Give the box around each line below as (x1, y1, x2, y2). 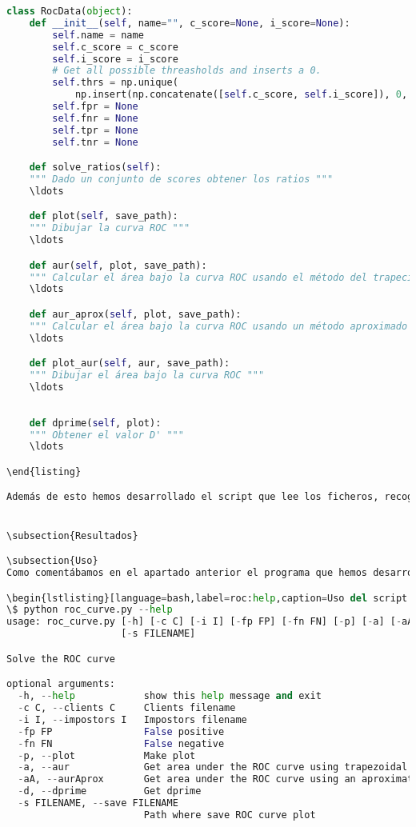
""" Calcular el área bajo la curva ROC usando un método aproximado (29, 320, 408, 332)
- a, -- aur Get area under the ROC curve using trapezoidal (18, 761, 408, 773)
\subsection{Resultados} (6, 529, 138, 541)
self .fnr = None (52, 112, 138, 124)
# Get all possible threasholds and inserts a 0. (52, 65, 322, 77)
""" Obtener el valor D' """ (29, 429, 184, 441)
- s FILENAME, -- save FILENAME (18, 797, 178, 809)
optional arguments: (6, 678, 116, 690)
